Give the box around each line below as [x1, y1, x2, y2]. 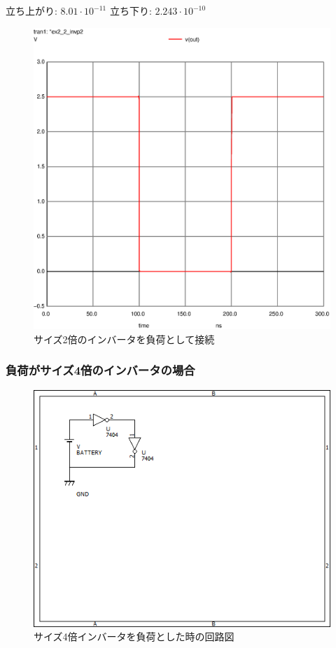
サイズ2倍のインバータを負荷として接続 [34, 331, 215, 346]
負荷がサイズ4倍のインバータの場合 [6, 361, 195, 379]
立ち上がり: [6, 3, 57, 17]
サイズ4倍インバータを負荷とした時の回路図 [34, 629, 234, 644]
